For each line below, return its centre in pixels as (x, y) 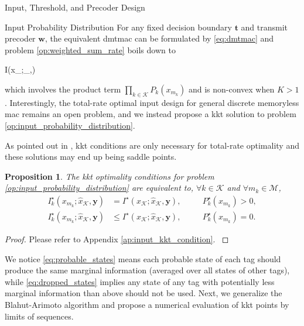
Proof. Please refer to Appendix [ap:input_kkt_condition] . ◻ (117, 239)
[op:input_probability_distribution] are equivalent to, (99, 188)
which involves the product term (63, 89)
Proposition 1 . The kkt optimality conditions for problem (110, 176)
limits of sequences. (39, 316)
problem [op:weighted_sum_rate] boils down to (90, 49)
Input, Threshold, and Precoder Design (75, 7)
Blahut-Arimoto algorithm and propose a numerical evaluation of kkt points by (147, 304)
